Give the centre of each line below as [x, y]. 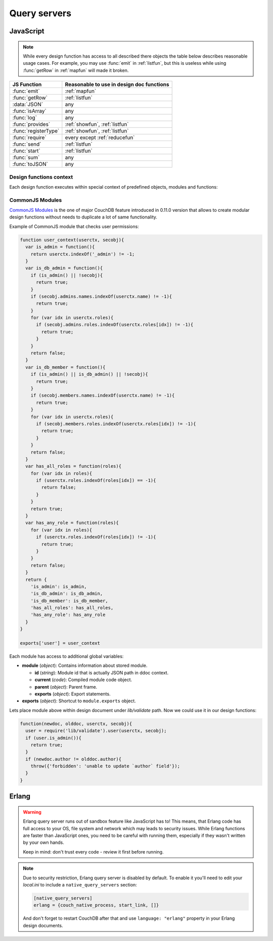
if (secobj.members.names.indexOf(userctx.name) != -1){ [103, 395]
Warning [32, 812]
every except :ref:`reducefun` [100, 138]
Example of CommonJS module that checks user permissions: [74, 226]
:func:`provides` [31, 124]
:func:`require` [29, 138]
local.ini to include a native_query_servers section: [80, 885]
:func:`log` [25, 118]
